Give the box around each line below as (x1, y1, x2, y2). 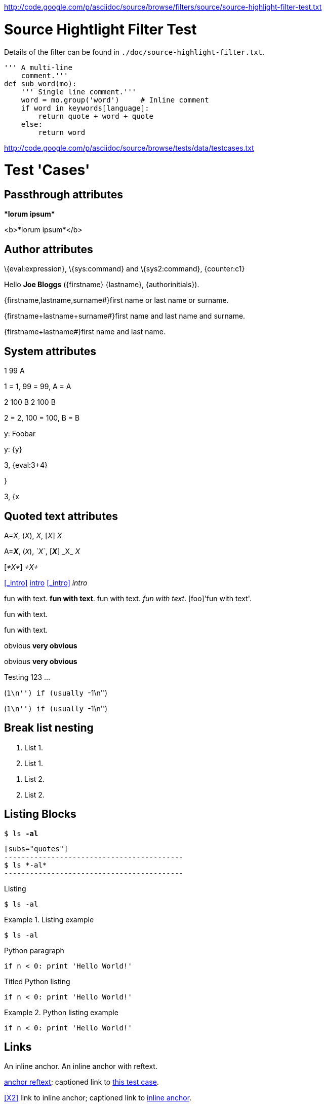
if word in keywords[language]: (21, 103, 149, 112)
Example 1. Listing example (4, 915, 94, 924)
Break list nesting (4, 721, 94, 735)
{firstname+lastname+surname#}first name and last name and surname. (4, 312, 246, 321)
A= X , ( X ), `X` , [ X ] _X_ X (4, 546, 80, 556)
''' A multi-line (4, 63, 72, 72)
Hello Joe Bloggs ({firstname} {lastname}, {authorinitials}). (4, 280, 199, 289)
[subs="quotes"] (4, 844, 68, 853)
